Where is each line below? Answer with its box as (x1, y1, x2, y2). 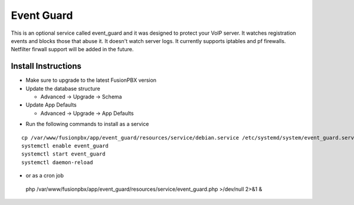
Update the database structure (25, 85, 100, 92)
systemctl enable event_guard (21, 142, 109, 149)
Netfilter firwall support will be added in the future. (11, 46, 134, 53)
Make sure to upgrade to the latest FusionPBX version (25, 77, 156, 84)
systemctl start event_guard (21, 151, 106, 157)
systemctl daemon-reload (21, 159, 93, 166)
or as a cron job (25, 172, 64, 179)
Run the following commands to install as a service (25, 121, 149, 128)
